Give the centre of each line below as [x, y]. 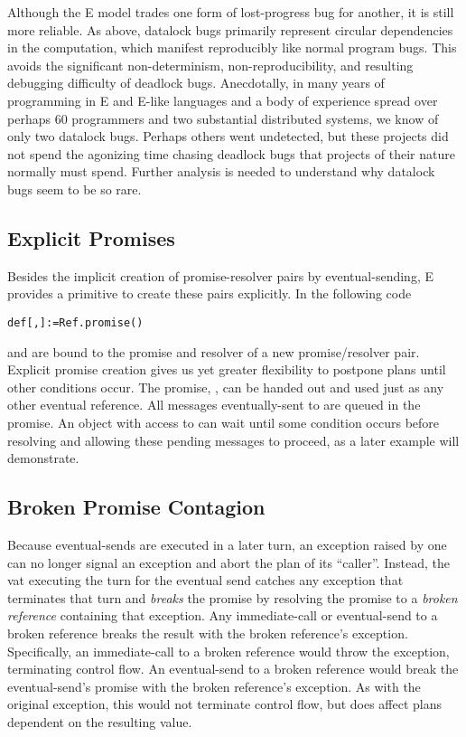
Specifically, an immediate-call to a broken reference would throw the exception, [228, 651]
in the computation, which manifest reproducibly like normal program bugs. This [232, 47]
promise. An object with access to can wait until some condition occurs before [224, 422]
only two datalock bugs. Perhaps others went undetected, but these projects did [228, 136]
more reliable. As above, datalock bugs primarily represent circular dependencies [230, 29]
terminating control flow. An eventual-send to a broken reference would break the [233, 669]
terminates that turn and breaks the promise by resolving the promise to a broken [233, 597]
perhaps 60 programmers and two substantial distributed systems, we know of [223, 118]
